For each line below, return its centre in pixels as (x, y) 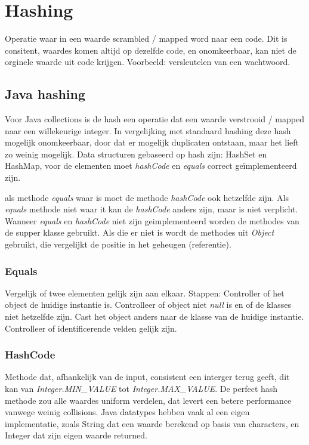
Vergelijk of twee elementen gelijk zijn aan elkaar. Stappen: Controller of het (145, 293)
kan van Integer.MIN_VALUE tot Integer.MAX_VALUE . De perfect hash (141, 389)
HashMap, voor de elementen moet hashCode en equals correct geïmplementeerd (151, 166)
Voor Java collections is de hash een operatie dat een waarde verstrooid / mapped (154, 119)
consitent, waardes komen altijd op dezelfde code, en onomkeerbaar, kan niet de (151, 50)
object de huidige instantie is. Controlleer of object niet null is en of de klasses (148, 305)
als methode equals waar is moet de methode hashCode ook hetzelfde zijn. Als (147, 197)
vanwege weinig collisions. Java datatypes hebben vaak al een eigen (127, 412)
